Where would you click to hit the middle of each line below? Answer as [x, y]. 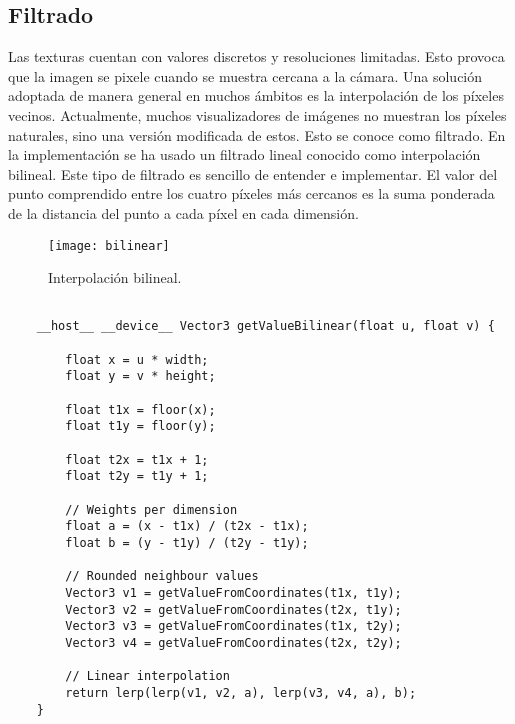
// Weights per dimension [151, 509]
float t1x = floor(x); [140, 409]
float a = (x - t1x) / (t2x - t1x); [187, 526]
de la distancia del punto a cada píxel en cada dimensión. [183, 212]
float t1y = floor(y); [140, 426]
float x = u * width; [137, 359]
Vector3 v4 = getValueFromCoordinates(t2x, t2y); [233, 642]
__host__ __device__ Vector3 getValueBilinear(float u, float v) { [265, 326]
